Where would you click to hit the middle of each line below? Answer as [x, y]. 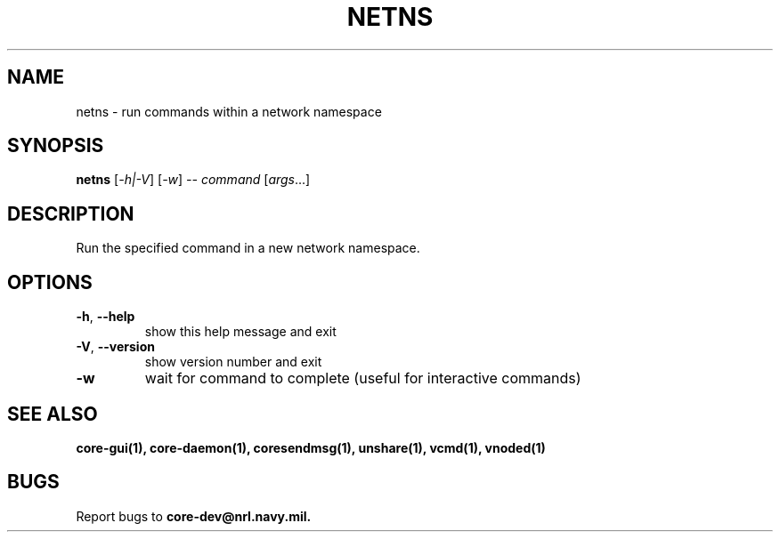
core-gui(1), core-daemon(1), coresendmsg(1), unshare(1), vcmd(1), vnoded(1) [311, 447]
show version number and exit [233, 362]
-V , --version [115, 347]
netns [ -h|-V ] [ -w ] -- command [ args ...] [193, 180]
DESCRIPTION [71, 213]
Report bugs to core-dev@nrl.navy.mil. [194, 516]
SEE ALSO [53, 414]
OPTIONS [50, 282]
